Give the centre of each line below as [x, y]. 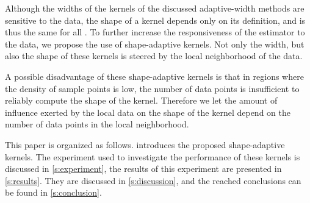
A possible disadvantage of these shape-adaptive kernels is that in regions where [154, 76]
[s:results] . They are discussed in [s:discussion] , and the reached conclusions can [153, 180]
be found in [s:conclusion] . [53, 192]
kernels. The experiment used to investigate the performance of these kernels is [153, 156]
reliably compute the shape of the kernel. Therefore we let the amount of [141, 100]
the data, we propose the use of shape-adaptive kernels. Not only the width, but [155, 44]
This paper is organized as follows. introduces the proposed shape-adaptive [145, 144]
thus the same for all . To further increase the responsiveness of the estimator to [155, 32]
